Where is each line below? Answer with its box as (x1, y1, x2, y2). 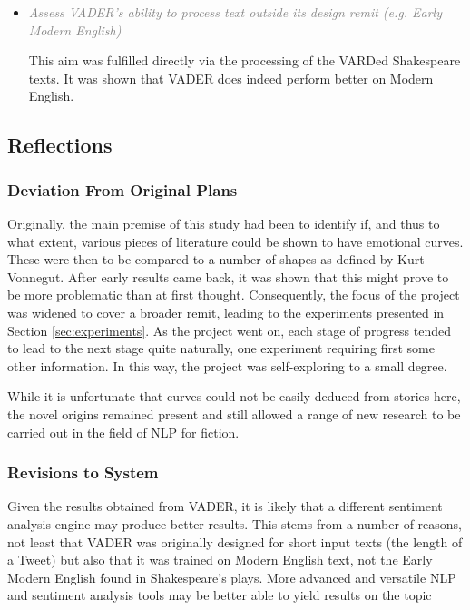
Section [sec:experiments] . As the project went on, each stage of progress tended (7, 320, 452, 339)
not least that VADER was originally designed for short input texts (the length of (7, 532, 463, 551)
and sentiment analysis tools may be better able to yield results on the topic (7, 585, 432, 605)
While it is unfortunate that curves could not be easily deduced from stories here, (7, 387, 461, 406)
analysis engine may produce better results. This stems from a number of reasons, (7, 514, 463, 533)
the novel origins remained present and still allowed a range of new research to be (7, 404, 461, 423)
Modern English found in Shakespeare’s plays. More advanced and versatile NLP (7, 567, 456, 586)
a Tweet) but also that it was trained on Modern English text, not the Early (7, 550, 433, 569)
